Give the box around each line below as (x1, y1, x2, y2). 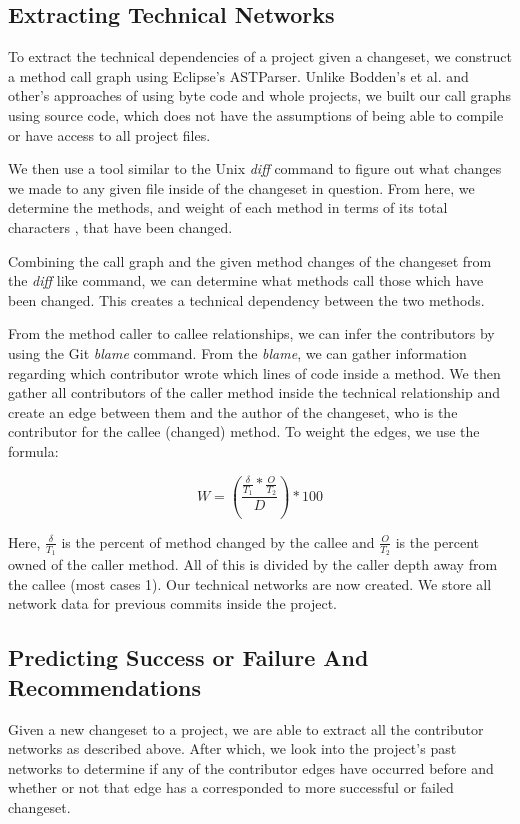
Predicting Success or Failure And (8, 642, 369, 673)
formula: (8, 440, 59, 461)
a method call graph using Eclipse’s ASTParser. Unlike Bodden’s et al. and (8, 65, 469, 86)
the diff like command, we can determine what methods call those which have (8, 270, 484, 291)
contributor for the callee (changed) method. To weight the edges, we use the (8, 421, 480, 442)
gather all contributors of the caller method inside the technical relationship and (8, 382, 501, 403)
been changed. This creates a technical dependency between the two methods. (8, 289, 485, 310)
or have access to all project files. (8, 124, 211, 145)
